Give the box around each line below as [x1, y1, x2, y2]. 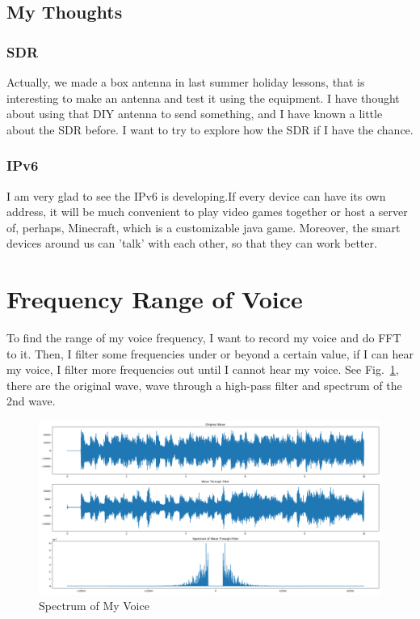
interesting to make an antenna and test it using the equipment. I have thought [6, 89, 400, 106]
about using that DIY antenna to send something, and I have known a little [6, 105, 383, 122]
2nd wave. [6, 392, 56, 409]
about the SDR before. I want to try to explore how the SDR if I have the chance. [6, 121, 414, 138]
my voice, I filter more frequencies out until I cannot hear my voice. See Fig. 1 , [6, 361, 399, 378]
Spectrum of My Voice [39, 597, 149, 614]
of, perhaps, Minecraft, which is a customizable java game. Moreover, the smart [6, 218, 401, 235]
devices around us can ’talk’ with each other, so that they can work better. [6, 235, 377, 252]
